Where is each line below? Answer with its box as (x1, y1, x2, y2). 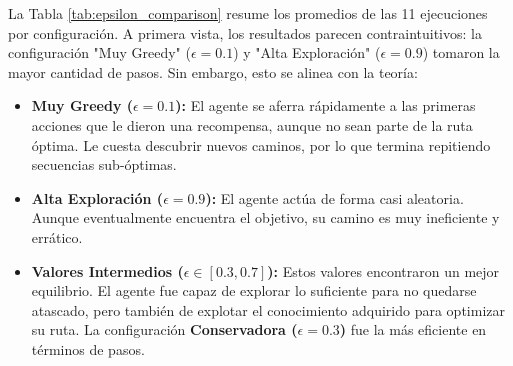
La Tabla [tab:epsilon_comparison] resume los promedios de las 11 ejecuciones (8, 3, 488, 23)
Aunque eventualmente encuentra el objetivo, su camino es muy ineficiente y (31, 207, 500, 228)
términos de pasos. (31, 338, 145, 359)
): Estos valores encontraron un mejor (267, 260, 500, 281)
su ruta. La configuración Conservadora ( (31, 319, 298, 340)
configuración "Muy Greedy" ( (8, 42, 191, 63)
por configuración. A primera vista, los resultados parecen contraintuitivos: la (8, 22, 482, 43)
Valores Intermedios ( (31, 260, 184, 281)
